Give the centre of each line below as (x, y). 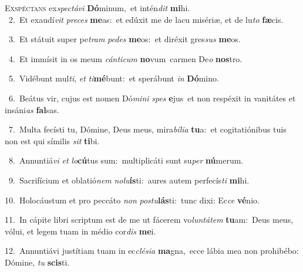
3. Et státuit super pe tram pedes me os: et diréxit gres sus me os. (124, 39)
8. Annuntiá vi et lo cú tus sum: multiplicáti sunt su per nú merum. (126, 160)
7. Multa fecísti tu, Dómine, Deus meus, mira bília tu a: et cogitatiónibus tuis (147, 129)
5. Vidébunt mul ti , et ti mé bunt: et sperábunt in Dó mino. (114, 78)
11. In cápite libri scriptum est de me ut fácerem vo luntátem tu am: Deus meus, (149, 220)
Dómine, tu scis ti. (37, 262)
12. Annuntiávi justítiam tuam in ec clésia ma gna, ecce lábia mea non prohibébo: (152, 251)
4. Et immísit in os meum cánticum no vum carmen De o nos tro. (125, 58)
